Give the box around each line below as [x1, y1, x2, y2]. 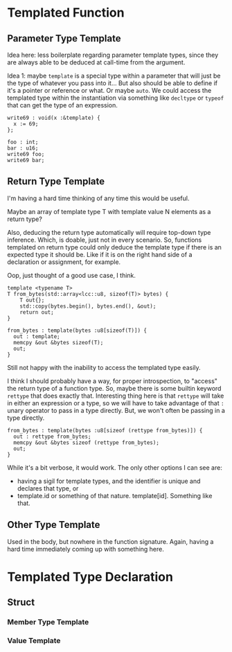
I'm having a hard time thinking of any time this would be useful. [7, 194, 190, 202]
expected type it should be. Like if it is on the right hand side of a [7, 250, 193, 258]
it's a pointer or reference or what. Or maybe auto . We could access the [7, 87, 212, 94]
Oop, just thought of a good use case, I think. [7, 271, 136, 279]
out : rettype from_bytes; [13, 433, 91, 440]
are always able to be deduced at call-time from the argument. [7, 58, 186, 67]
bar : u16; [7, 145, 39, 152]
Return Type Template [7, 175, 105, 188]
